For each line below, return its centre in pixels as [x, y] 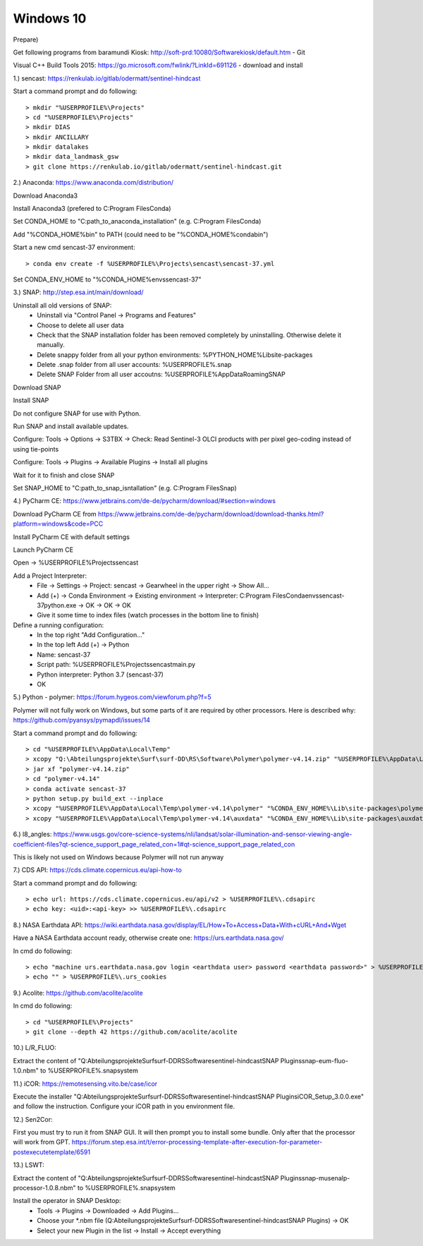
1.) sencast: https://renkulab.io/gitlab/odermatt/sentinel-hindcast [107, 78]
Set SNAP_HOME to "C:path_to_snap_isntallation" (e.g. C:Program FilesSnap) [125, 488]
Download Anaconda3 [45, 195]
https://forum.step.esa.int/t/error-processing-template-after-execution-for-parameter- [197, 1142]
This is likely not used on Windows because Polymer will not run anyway [118, 857]
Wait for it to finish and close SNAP [64, 475]
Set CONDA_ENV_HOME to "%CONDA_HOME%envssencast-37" [107, 279]
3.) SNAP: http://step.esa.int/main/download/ [78, 292]
